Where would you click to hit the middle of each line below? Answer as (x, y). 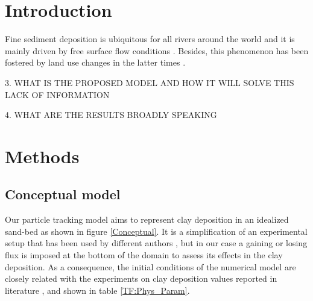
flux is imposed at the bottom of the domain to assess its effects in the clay (144, 255)
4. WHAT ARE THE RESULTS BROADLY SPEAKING (111, 115)
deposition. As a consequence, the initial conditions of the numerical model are (150, 266)
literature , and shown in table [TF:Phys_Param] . (97, 290)
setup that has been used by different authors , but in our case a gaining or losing (156, 243)
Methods (42, 156)
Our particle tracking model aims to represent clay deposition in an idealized (147, 219)
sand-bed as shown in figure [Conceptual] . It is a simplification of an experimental (156, 231)
